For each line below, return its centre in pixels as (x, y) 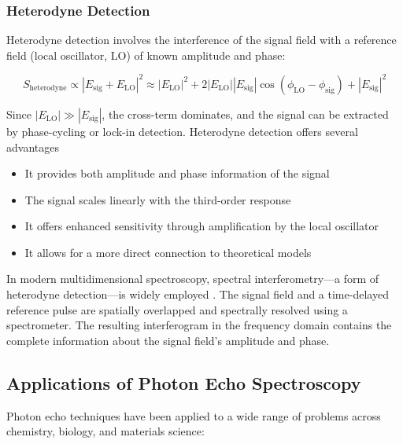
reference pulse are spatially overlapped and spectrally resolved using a (177, 309)
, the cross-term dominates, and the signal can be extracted (245, 114)
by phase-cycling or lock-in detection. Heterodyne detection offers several (182, 131)
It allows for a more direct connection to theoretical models (168, 252)
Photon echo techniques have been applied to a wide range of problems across (194, 415)
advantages (33, 147)
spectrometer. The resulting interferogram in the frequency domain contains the (199, 325)
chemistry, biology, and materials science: (105, 431)
